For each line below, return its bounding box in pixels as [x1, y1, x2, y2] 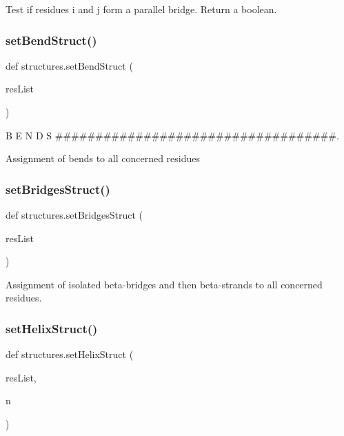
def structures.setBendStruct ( [6, 58, 133, 72]
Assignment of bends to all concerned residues [6, 151, 201, 166]
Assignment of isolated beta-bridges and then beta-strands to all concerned [6, 277, 323, 291]
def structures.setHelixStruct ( [6, 347, 134, 361]
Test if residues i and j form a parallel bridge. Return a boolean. [6, 2, 277, 16]
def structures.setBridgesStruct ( [6, 208, 143, 221]
